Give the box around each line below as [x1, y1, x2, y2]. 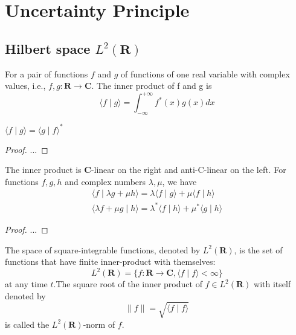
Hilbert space [5, 39, 91, 57]
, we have [162, 175, 197, 187]
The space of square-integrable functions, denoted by [5, 243, 201, 256]
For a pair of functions [5, 67, 88, 80]
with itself [254, 278, 291, 290]
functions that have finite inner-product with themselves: [5, 255, 216, 268]
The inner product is [5, 163, 82, 176]
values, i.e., [5, 79, 46, 92]
